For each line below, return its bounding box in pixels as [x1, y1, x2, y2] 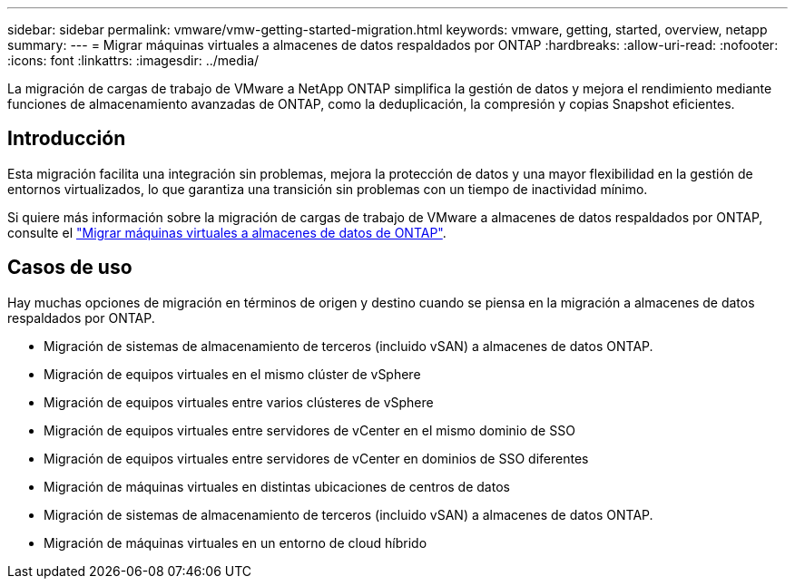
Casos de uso [7, 256, 132, 279]
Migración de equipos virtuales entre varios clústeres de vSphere [44, 394, 434, 410]
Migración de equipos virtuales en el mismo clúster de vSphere [44, 366, 421, 382]
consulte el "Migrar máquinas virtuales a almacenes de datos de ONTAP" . [7, 224, 447, 240]
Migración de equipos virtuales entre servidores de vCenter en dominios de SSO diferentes [44, 450, 589, 466]
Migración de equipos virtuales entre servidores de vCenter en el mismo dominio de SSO [44, 422, 575, 438]
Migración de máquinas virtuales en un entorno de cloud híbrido [44, 534, 427, 551]
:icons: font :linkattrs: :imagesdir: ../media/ [7, 53, 260, 68]
